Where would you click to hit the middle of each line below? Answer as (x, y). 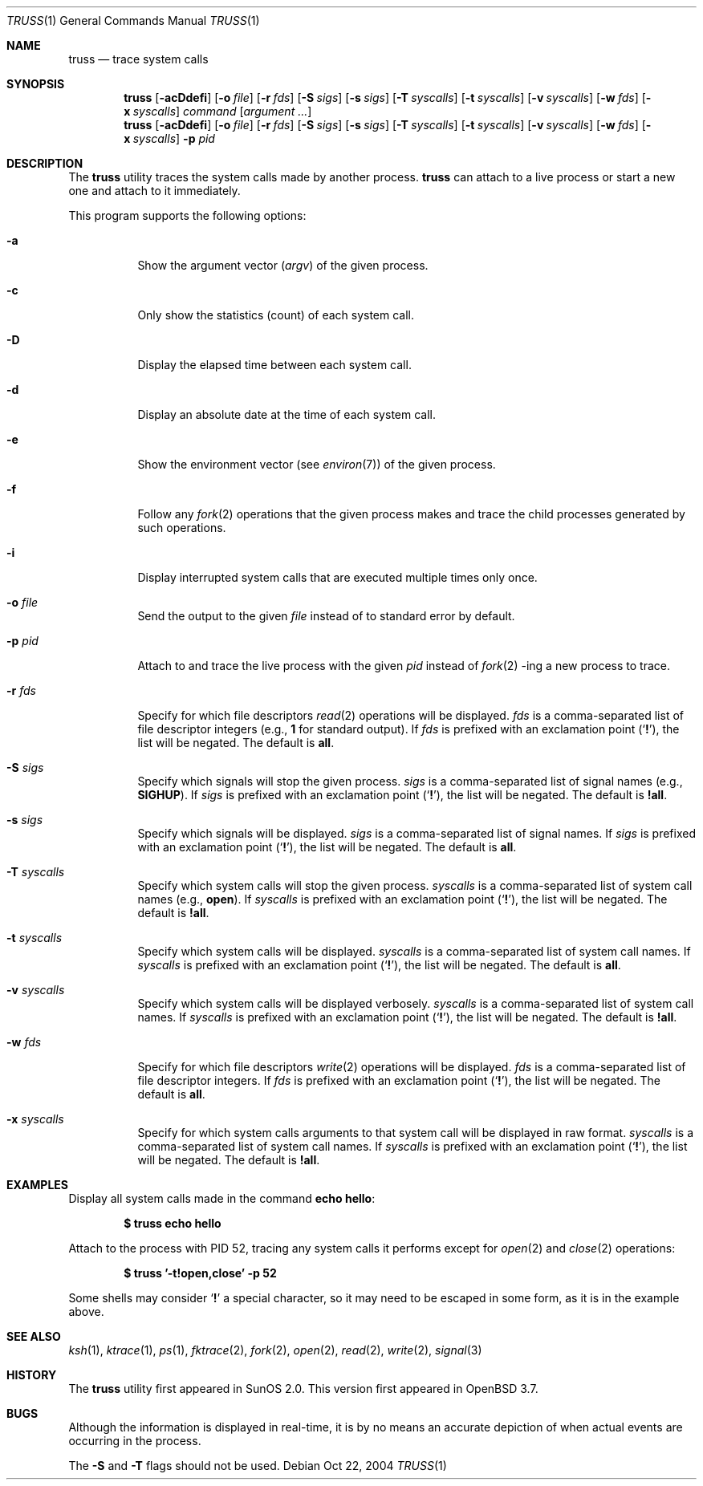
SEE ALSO (34, 1336)
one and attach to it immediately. (154, 191)
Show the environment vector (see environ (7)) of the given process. (317, 464)
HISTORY (32, 1375)
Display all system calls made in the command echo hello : (222, 1198)
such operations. (182, 528)
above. (86, 1311)
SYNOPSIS (36, 84)
